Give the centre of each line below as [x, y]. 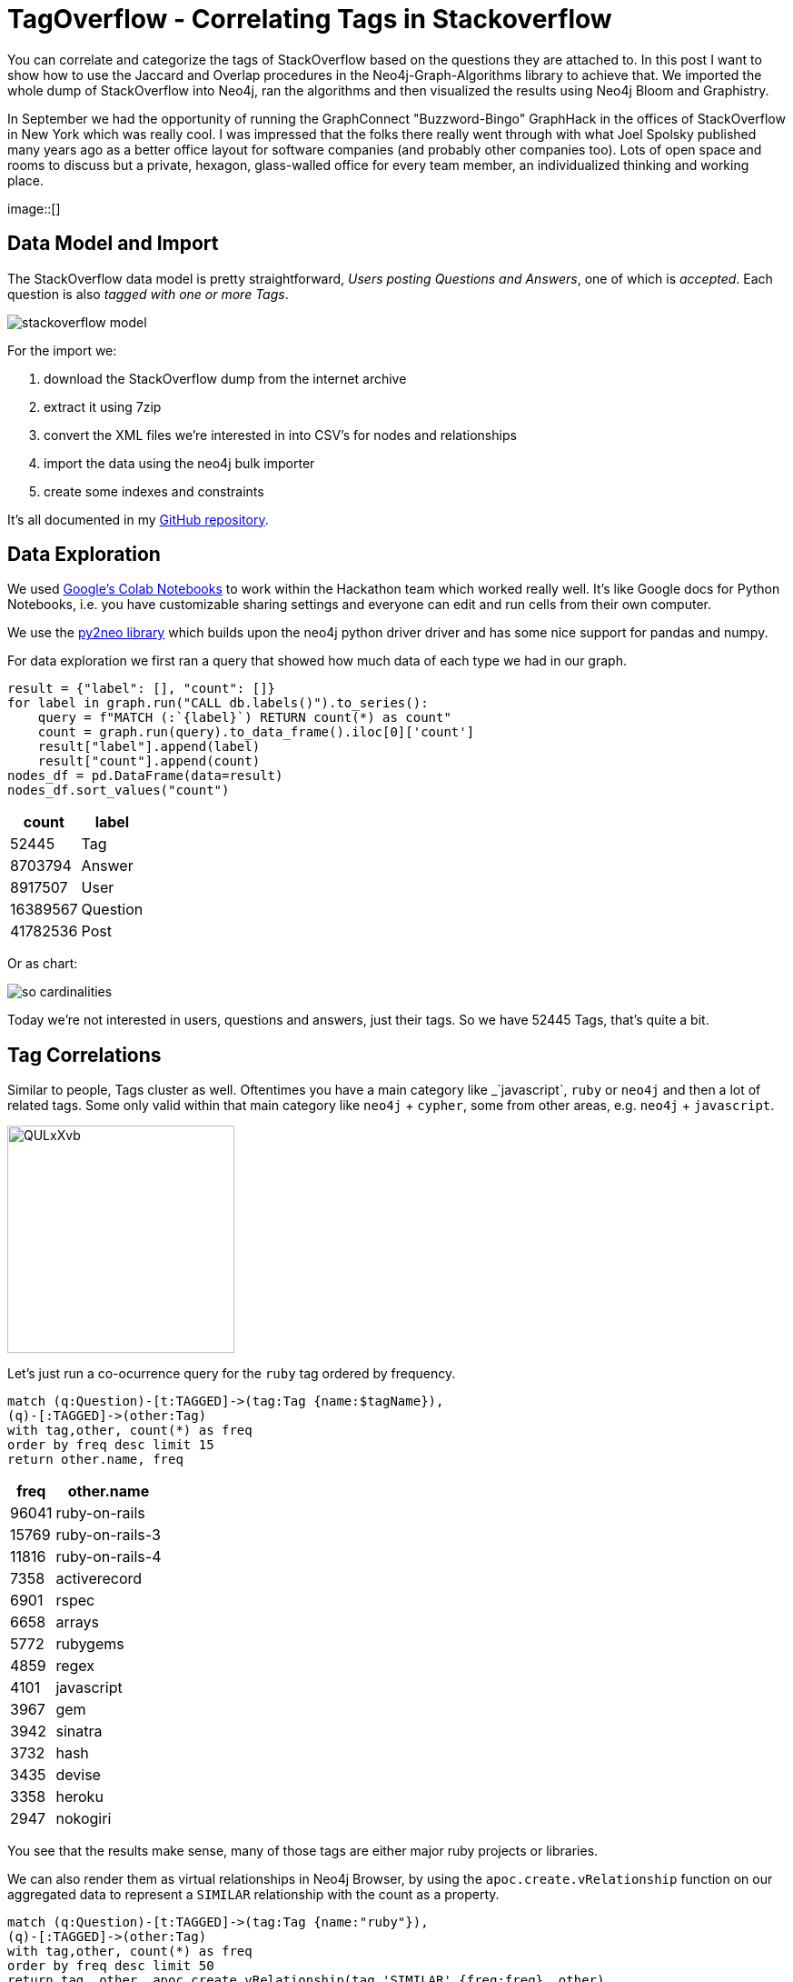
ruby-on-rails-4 [109, 1557]
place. [26, 180]
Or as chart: [43, 964]
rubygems [90, 1644]
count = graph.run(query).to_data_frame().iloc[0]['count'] [256, 732]
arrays [77, 1622]
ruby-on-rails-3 [108, 1535]
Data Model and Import [113, 244]
